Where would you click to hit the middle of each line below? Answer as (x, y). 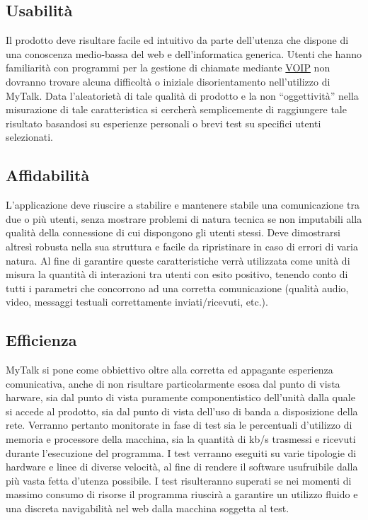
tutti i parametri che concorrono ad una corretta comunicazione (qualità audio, (177, 288)
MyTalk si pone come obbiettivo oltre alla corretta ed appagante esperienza (169, 370)
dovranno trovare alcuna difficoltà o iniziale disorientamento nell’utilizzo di (168, 81)
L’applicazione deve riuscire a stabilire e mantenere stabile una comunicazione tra (183, 205)
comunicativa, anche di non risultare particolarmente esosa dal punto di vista (173, 383)
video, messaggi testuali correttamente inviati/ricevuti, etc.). (137, 302)
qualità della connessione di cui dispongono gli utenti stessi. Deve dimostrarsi (173, 232)
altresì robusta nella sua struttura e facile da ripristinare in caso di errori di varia (182, 246)
